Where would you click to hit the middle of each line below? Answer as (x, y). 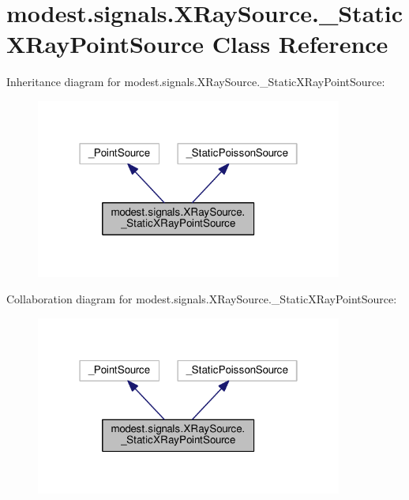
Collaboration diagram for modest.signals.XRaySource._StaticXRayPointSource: (202, 299)
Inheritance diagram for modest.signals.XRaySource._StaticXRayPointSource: (196, 82)
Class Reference (300, 44)
